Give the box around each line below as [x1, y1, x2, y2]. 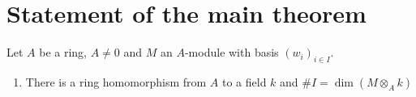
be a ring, [39, 44, 88, 61]
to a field [221, 73, 267, 90]
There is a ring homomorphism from [25, 73, 207, 90]
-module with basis [184, 44, 279, 61]
